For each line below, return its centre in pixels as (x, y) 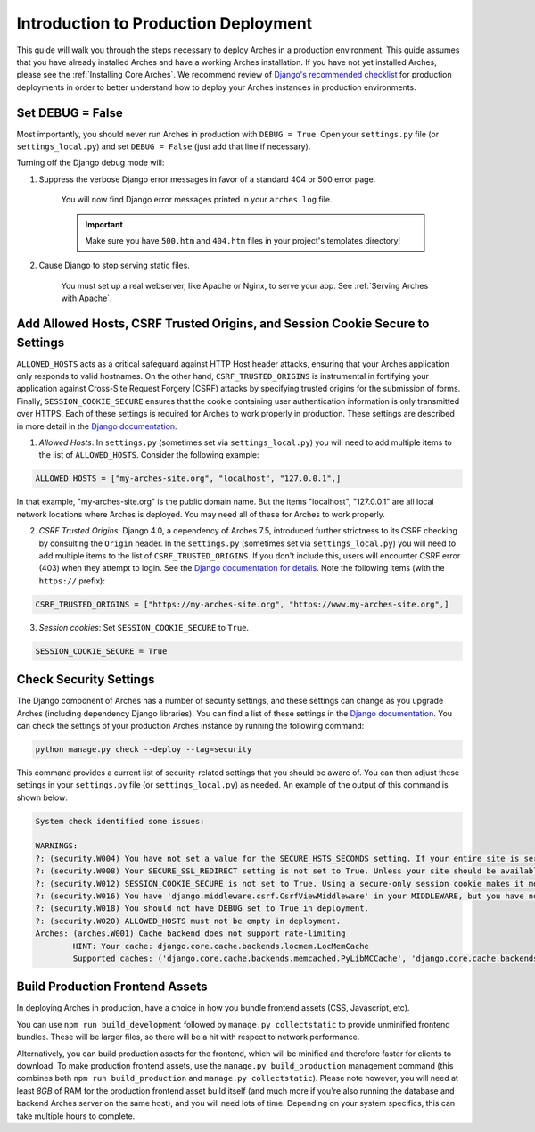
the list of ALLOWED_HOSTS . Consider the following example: (149, 455)
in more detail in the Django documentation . (97, 426)
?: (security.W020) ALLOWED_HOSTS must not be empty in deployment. (188, 921)
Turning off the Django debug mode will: (91, 163)
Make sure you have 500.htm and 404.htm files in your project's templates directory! (243, 240)
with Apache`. (86, 298)
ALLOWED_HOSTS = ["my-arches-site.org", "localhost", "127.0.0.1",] (188, 479)
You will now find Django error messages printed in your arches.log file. (197, 200)
